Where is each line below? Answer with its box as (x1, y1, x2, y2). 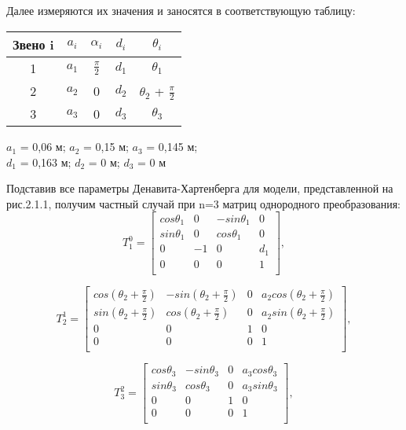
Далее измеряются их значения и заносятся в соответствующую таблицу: (6, 2, 356, 18)
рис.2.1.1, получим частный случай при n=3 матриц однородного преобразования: (6, 195, 401, 211)
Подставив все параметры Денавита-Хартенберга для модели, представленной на (6, 180, 393, 197)
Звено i (13, 35, 54, 53)
